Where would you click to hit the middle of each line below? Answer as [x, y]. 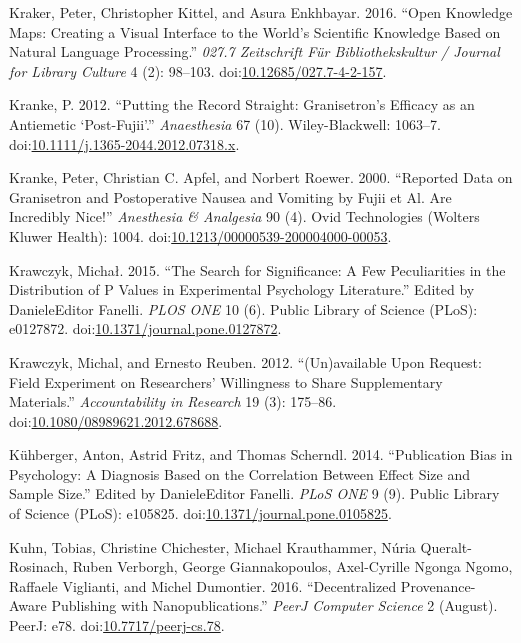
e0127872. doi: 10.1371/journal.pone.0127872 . [145, 328]
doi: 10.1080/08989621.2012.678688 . [116, 420]
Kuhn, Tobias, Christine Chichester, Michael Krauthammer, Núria [212, 546]
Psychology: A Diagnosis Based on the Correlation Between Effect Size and [239, 473]
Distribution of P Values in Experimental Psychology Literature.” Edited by [242, 289]
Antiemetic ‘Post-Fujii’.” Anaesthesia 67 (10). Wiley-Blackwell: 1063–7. [225, 123]
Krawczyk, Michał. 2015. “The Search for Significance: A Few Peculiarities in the [257, 269]
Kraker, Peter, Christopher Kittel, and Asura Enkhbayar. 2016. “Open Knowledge [261, 12]
